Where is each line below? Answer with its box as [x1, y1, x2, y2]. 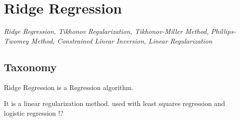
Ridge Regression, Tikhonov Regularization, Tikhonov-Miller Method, [4, 26, 209, 36]
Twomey [4, 35, 29, 45]
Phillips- [211, 26, 236, 36]
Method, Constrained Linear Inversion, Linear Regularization [31, 35, 212, 45]
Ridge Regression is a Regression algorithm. [4, 82, 134, 92]
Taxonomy [4, 59, 57, 74]
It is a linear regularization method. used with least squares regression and [4, 98, 225, 108]
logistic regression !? [4, 107, 63, 118]
